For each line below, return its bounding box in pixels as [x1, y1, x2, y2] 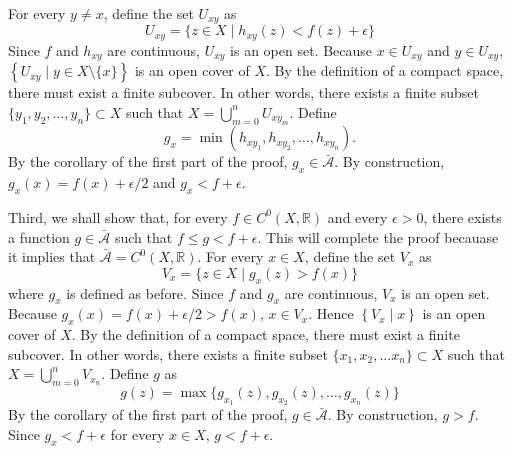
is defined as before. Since [66, 282, 224, 303]
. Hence [308, 303, 354, 324]
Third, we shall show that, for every [8, 206, 228, 227]
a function [8, 226, 70, 247]
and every [327, 206, 388, 227]
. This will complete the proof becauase [257, 226, 499, 247]
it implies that [8, 246, 96, 267]
